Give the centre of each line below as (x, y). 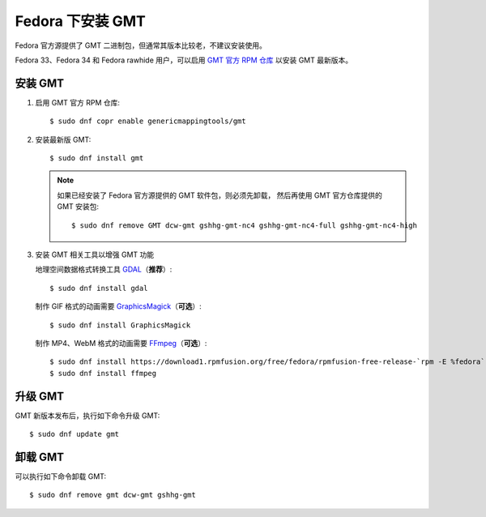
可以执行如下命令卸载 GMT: (61, 476)
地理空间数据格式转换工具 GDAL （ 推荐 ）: (104, 269)
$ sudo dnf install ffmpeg (103, 373)
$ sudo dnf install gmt (97, 158)
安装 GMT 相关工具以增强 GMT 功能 (95, 254)
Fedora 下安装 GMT (80, 21)
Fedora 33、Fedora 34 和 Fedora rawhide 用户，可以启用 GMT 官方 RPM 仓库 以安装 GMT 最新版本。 (183, 60)
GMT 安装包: (78, 207)
